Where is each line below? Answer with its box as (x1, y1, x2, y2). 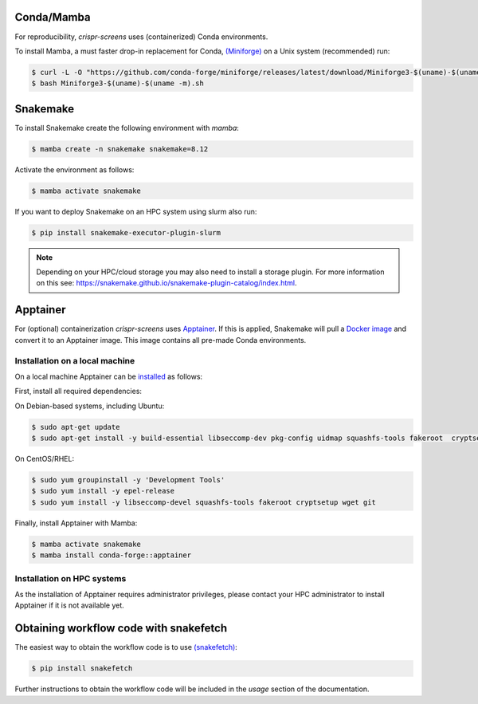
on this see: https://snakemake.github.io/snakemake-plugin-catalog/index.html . (36, 278, 298, 288)
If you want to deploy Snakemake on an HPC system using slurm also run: (14, 206, 257, 216)
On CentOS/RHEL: (14, 454, 75, 464)
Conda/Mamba (14, 10, 91, 24)
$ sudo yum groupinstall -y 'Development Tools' (31, 475, 225, 485)
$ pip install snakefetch (31, 664, 133, 673)
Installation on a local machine (14, 355, 135, 366)
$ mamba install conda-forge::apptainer (31, 551, 191, 560)
